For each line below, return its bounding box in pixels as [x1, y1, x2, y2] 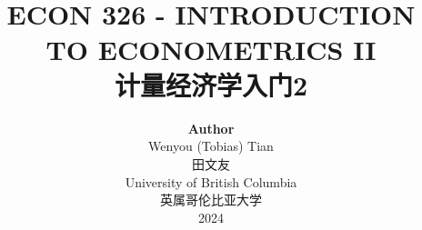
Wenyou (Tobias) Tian [148, 136, 274, 155]
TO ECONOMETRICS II [45, 30, 377, 67]
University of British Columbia [125, 172, 297, 191]
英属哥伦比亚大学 [160, 190, 262, 209]
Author [187, 118, 235, 137]
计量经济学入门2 [114, 65, 308, 103]
